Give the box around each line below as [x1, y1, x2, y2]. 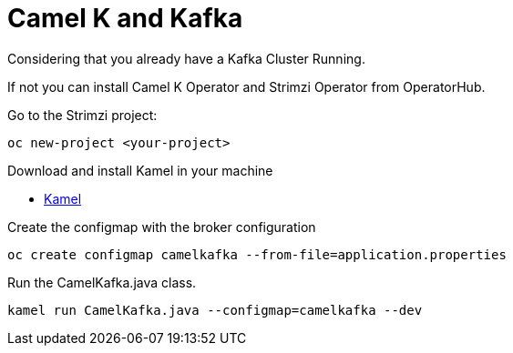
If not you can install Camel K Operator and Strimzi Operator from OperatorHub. [7, 78, 486, 95]
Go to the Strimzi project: [7, 106, 158, 123]
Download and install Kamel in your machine [7, 162, 273, 178]
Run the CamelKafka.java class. [7, 274, 197, 290]
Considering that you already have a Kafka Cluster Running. [7, 50, 365, 66]
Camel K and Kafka [7, 3, 243, 34]
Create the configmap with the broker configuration [7, 218, 316, 235]
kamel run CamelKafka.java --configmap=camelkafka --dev [7, 302, 423, 318]
